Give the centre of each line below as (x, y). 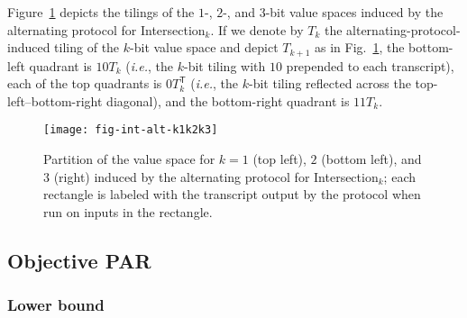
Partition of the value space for (129, 159)
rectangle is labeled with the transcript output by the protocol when (232, 194)
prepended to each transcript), (370, 65)
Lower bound (56, 305)
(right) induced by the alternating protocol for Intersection (216, 176)
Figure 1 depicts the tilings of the (101, 12)
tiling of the (87, 47)
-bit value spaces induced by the (354, 12)
